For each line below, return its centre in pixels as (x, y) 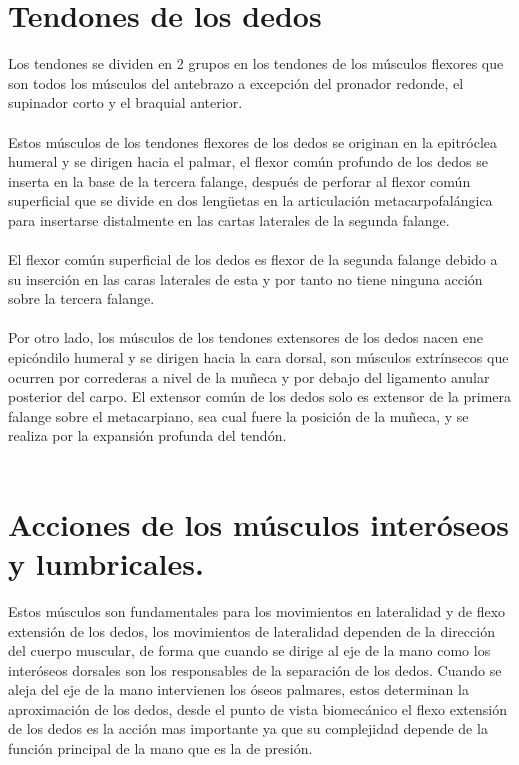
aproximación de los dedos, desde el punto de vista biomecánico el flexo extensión (257, 708)
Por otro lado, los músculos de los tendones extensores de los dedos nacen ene (245, 337)
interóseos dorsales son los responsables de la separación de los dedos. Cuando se (255, 669)
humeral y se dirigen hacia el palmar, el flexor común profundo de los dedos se (248, 161)
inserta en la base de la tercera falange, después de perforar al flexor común (239, 180)
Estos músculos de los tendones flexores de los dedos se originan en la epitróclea (253, 141)
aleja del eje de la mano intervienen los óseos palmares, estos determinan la (238, 689)
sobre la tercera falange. (81, 298)
